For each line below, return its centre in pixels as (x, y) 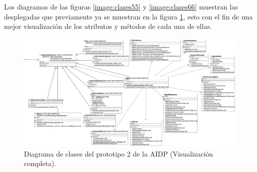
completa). (40, 163)
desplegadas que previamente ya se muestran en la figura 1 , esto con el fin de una (128, 16)
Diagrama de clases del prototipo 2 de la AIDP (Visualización (119, 153)
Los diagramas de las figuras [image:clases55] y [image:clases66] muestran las (121, 6)
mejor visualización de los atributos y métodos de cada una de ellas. (108, 26)
